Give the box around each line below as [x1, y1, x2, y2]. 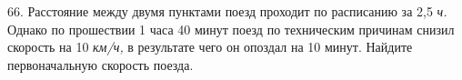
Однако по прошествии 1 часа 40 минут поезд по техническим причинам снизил [7, 19, 455, 38]
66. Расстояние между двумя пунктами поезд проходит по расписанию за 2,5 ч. [7, 2, 447, 20]
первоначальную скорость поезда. [7, 55, 194, 74]
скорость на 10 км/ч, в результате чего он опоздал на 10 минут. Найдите [7, 37, 413, 56]
